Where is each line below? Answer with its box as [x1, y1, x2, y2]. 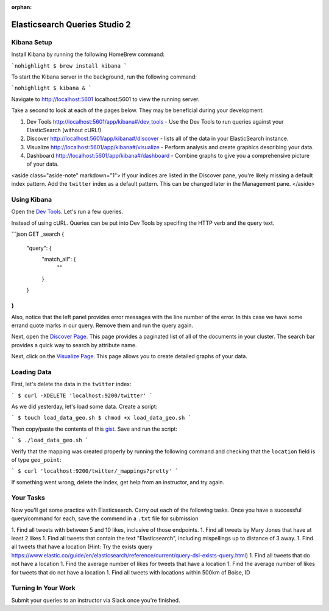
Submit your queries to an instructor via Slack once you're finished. [11, 596, 180, 604]
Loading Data [11, 367, 52, 376]
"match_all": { [41, 255, 76, 263]
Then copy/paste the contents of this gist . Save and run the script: [11, 425, 178, 433]
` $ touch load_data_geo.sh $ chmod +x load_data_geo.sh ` [11, 414, 192, 422]
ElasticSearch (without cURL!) [26, 126, 102, 133]
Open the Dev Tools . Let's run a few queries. [11, 208, 124, 216]
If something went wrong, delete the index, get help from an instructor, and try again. [11, 478, 225, 486]
